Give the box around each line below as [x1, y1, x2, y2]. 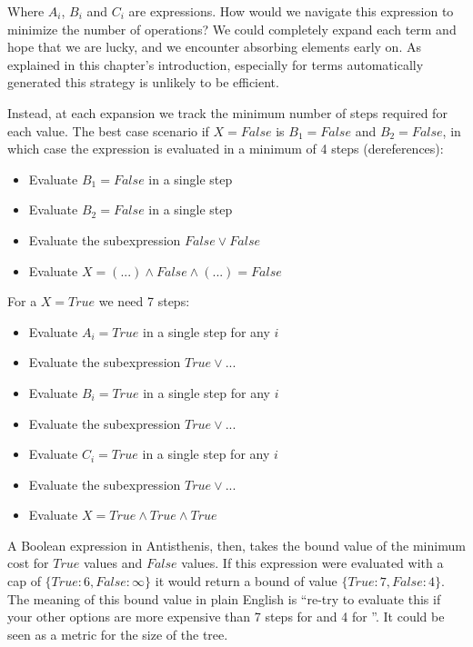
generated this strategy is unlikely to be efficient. [7, 73, 279, 92]
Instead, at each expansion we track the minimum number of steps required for [7, 103, 448, 122]
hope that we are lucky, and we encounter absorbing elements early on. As [7, 37, 421, 56]
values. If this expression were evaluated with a [181, 553, 444, 572]
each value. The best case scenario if [7, 121, 209, 140]
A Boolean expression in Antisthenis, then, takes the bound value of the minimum [7, 535, 466, 554]
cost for [7, 553, 49, 572]
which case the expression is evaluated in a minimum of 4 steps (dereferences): [7, 139, 444, 158]
